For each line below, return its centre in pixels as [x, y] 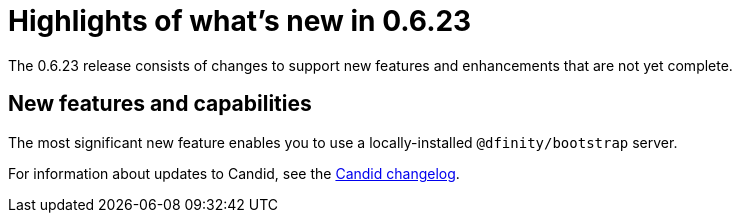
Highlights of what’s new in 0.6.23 [240, 21]
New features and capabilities [160, 104]
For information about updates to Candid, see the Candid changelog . [234, 173]
